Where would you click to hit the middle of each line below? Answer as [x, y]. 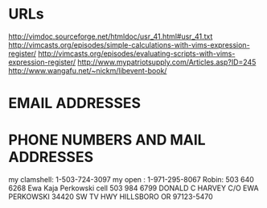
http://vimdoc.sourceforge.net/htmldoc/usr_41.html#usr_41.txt [111, 36]
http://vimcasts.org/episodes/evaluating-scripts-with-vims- [136, 53]
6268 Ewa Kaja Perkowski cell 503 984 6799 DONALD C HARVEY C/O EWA [133, 188]
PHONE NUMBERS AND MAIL [107, 140]
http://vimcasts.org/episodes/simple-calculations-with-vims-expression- [129, 44]
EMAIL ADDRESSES [75, 104]
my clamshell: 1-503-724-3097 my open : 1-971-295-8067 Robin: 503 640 [131, 180]
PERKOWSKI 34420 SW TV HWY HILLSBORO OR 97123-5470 [111, 197]
